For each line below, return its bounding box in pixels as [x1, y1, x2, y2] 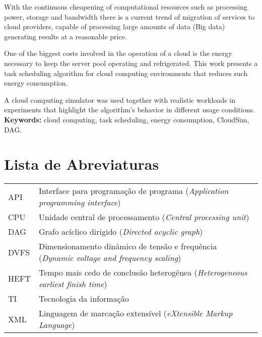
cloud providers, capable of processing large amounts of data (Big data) [4, 21, 225, 32]
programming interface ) [38, 196, 121, 209]
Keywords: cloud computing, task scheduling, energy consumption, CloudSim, [4, 114, 249, 124]
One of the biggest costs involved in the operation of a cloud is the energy [4, 48, 232, 58]
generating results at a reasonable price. [4, 31, 127, 41]
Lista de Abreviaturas [4, 154, 159, 174]
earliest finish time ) [38, 278, 107, 290]
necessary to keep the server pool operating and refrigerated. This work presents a [4, 57, 258, 68]
